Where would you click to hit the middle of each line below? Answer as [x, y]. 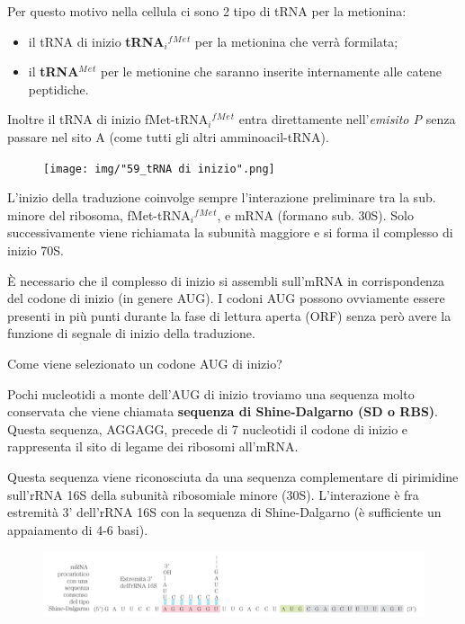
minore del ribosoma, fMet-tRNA [99, 214]
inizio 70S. [36, 250]
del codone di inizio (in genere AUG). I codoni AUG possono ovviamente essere [226, 298]
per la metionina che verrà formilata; [296, 41]
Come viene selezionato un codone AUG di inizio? [145, 363]
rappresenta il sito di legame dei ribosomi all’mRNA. [153, 446]
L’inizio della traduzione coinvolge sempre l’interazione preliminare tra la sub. [222, 197]
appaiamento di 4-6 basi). [78, 529]
